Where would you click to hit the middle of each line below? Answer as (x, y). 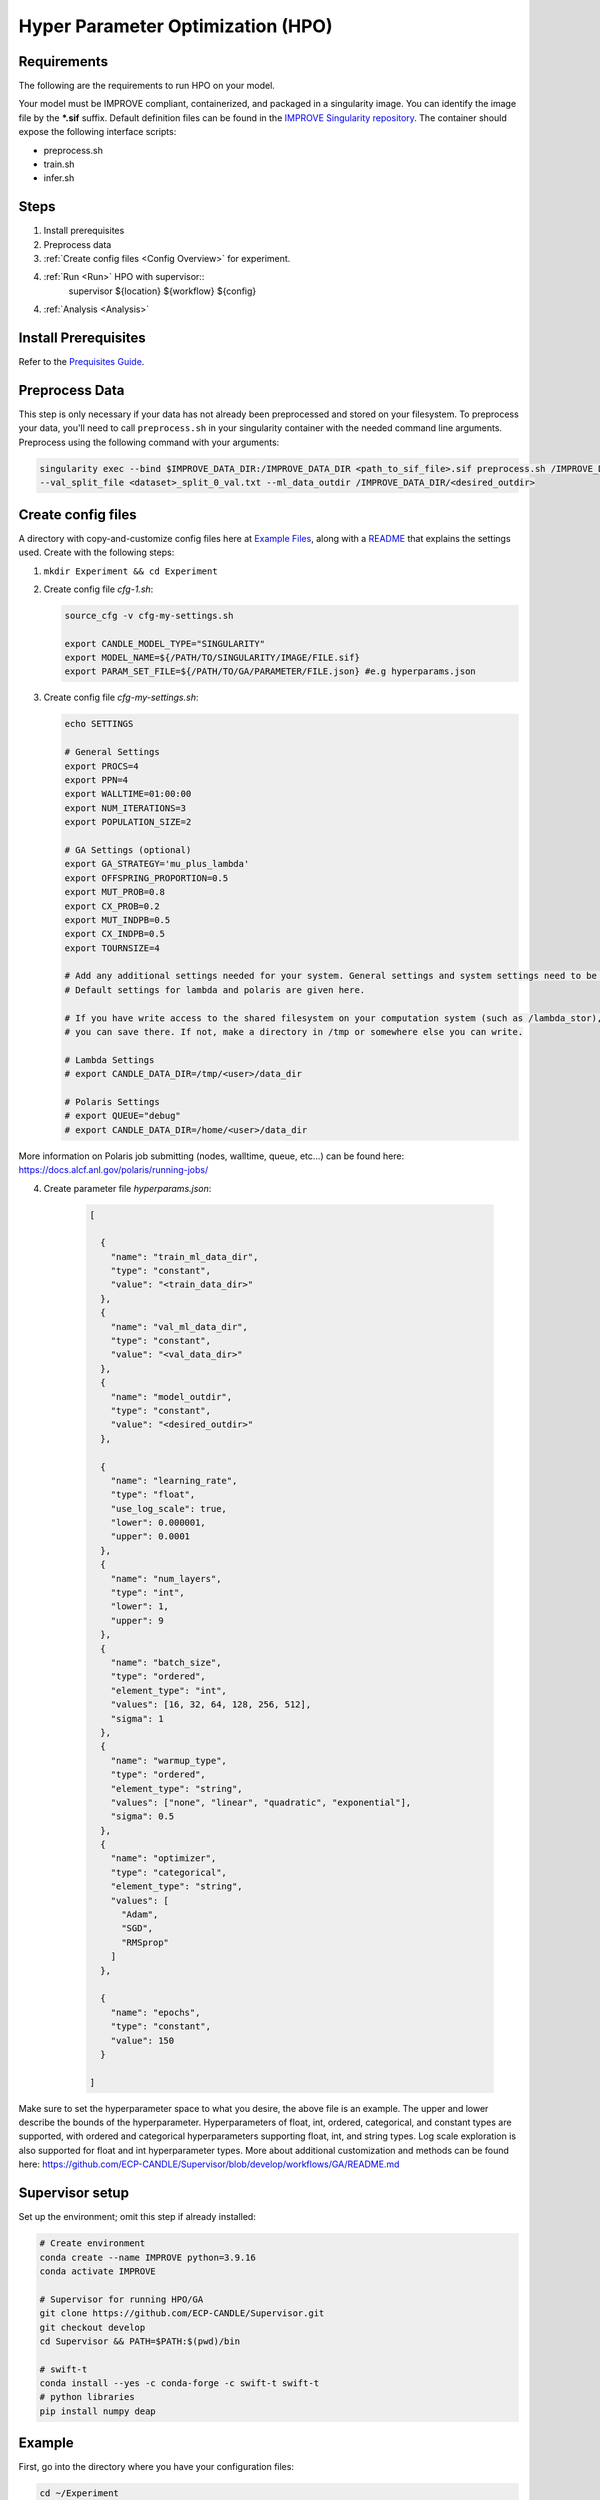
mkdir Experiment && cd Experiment (131, 571)
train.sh (59, 164)
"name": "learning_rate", (174, 1480)
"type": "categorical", (168, 1872)
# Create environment (92, 2243)
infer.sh (59, 178)
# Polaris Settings (112, 1101)
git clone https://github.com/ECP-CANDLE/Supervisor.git (182, 2313)
